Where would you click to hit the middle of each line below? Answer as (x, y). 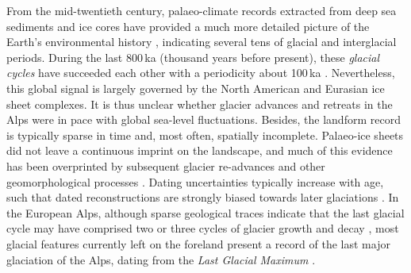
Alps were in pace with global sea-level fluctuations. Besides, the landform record (204, 119)
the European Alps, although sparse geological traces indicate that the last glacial (205, 212)
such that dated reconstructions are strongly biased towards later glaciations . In (203, 197)
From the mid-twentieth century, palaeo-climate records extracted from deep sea (202, 10)
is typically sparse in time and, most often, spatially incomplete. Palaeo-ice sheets (205, 135)
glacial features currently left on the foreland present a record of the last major (198, 243)
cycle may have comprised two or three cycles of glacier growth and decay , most (203, 228)
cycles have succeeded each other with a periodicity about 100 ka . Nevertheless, (201, 73)
